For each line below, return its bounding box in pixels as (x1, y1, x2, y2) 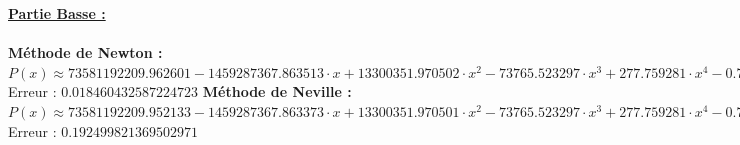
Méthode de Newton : (8, 42, 163, 63)
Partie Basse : (8, 3, 106, 23)
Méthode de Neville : (202, 81, 352, 102)
